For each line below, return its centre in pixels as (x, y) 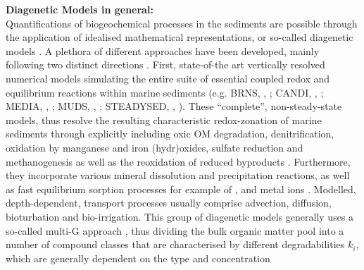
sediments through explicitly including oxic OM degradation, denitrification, (170, 134)
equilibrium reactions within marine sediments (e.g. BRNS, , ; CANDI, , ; (165, 92)
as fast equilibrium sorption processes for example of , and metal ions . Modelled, (181, 189)
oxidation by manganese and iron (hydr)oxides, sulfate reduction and (155, 147)
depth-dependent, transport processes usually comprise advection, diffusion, (169, 203)
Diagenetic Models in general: (80, 9)
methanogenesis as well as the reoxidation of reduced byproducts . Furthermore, (178, 161)
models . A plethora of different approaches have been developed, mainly (163, 50)
